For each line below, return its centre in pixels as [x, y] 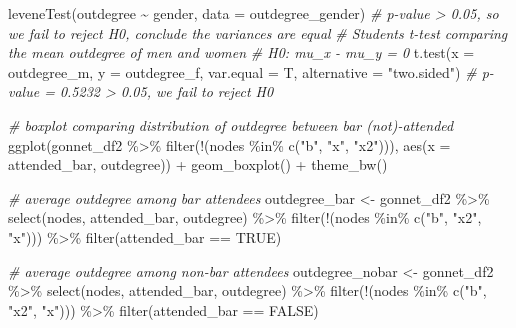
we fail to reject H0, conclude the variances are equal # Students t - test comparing [258, 32]
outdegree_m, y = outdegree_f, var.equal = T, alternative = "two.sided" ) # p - [251, 71]
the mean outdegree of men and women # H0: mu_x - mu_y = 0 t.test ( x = [241, 52]
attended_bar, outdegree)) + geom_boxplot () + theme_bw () [198, 164]
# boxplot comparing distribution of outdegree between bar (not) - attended [231, 124]
